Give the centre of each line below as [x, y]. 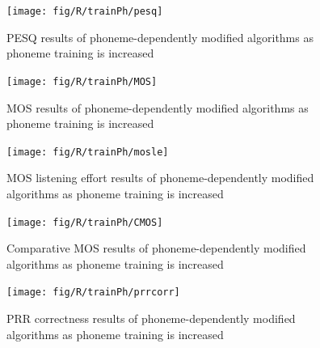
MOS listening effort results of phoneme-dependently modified [160, 178]
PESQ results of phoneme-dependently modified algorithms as [160, 37]
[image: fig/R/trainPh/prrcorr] [93, 293]
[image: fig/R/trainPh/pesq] [85, 11]
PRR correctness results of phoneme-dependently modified [151, 318]
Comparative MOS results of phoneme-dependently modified [156, 248]
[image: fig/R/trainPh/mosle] [88, 152]
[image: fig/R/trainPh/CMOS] [85, 222]
